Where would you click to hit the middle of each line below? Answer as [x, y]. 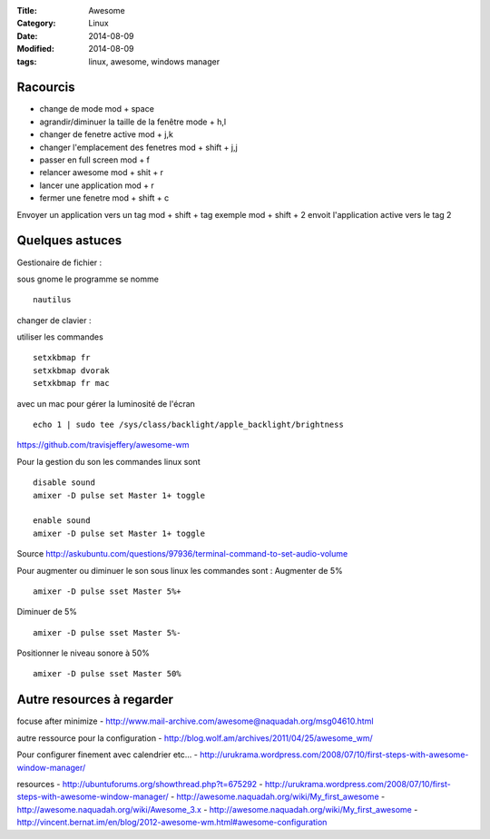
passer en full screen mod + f [94, 160]
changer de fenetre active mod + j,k [107, 134]
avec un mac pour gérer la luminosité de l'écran [106, 403]
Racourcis [46, 88]
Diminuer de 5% [47, 612]
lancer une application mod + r [97, 185]
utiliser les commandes [60, 337]
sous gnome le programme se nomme [88, 279]
